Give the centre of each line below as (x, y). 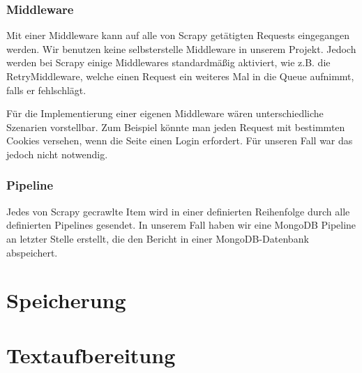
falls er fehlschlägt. (46, 90)
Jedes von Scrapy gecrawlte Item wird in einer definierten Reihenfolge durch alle (178, 211)
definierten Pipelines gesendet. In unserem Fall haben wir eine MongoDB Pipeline (181, 225)
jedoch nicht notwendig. (57, 154)
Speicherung (66, 300)
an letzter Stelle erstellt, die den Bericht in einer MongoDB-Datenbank (158, 238)
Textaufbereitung (91, 355)
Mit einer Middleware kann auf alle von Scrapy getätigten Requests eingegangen (178, 35)
